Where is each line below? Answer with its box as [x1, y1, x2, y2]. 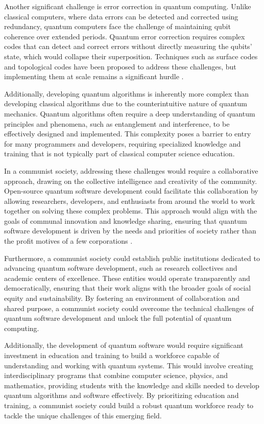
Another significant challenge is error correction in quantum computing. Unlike [4, 1, 251, 11]
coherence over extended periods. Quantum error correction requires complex [4, 31, 245, 41]
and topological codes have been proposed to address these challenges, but [4, 61, 236, 72]
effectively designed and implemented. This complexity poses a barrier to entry [4, 128, 251, 139]
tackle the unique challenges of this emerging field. [4, 410, 162, 420]
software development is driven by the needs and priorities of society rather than [4, 225, 256, 236]
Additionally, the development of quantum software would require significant [4, 340, 244, 350]
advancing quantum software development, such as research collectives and [4, 263, 237, 273]
